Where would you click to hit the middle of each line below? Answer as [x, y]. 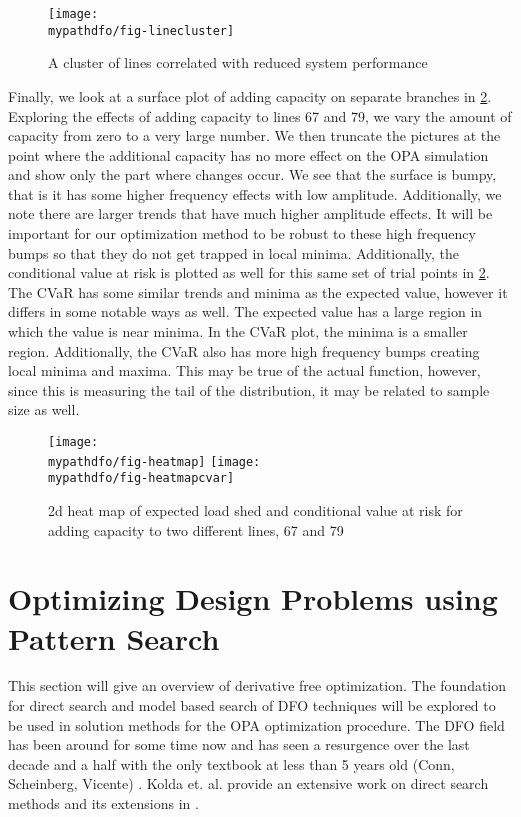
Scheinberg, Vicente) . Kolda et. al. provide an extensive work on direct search [248, 783]
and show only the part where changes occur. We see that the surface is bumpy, [252, 174]
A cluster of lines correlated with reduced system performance [238, 62]
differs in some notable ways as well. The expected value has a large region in [245, 311]
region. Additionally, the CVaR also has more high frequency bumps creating [244, 350]
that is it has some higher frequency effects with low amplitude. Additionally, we [255, 193]
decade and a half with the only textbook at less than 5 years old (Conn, [231, 763]
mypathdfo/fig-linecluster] [141, 30]
